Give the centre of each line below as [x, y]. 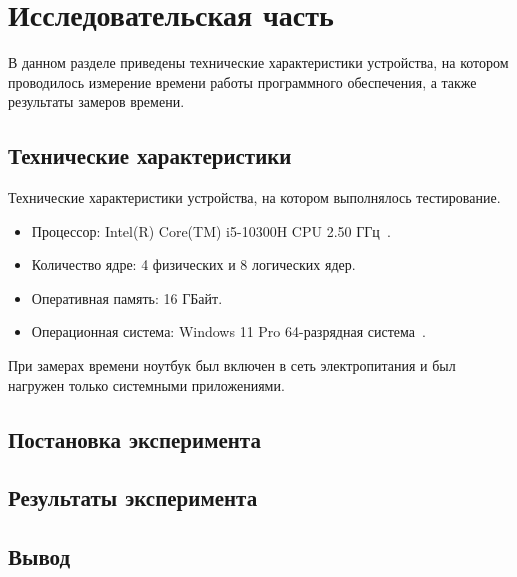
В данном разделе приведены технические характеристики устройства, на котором [258, 62]
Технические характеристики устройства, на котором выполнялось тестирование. [254, 197]
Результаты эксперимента [133, 497]
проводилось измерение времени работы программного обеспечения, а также [242, 81]
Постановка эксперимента [134, 438]
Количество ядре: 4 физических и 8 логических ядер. [193, 264]
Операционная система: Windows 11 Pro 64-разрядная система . [228, 331]
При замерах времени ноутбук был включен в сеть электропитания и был [232, 365]
